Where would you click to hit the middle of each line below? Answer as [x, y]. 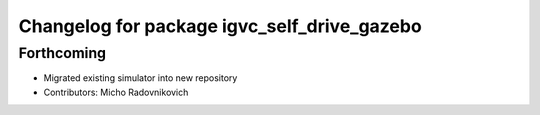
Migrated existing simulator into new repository [140, 78]
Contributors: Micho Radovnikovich [116, 92]
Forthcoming [62, 53]
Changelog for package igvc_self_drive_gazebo [220, 26]
